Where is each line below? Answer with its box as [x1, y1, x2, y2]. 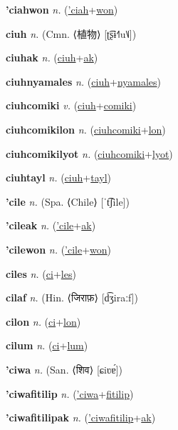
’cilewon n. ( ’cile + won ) [6, 241, 112, 256]
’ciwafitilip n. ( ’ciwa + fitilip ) [6, 386, 134, 401]
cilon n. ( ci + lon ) [6, 314, 81, 329]
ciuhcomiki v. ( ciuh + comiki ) [6, 98, 137, 113]
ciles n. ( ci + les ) [6, 266, 76, 281]
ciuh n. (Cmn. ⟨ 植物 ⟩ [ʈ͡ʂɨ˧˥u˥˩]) [6, 26, 137, 41]
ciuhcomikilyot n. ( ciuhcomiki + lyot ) [6, 146, 173, 161]
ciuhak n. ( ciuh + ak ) [6, 50, 98, 65]
